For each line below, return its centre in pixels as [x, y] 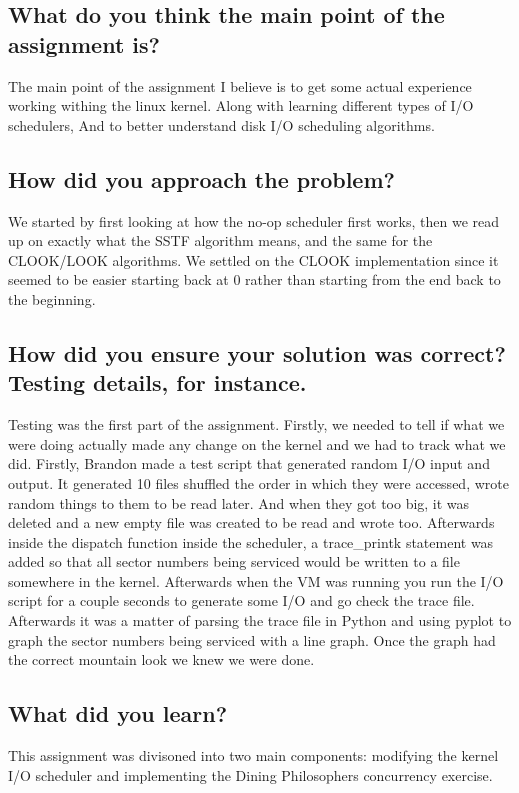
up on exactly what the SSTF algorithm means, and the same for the [220, 240]
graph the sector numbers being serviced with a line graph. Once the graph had [252, 639]
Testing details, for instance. [157, 382]
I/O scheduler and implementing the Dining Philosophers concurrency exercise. [250, 774]
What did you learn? [118, 713]
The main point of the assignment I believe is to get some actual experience [240, 85]
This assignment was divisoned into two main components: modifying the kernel [253, 755]
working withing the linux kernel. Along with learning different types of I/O [241, 105]
